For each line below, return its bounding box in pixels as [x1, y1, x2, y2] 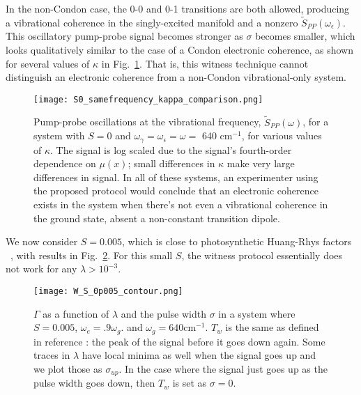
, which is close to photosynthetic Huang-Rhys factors [121, 234, 352, 249]
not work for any [6, 261, 77, 276]
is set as [172, 375, 207, 390]
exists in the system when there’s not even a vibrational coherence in [33, 197, 328, 212]
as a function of [43, 306, 109, 320]
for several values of [6, 56, 90, 70]
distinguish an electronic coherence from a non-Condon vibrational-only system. [6, 70, 346, 84]
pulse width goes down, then [33, 375, 155, 390]
